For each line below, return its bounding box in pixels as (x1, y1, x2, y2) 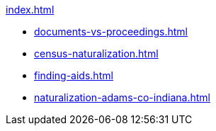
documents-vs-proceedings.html (34, 25, 188, 38)
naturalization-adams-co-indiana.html (34, 91, 210, 103)
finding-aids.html (34, 69, 113, 81)
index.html (6, 4, 55, 16)
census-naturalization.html (34, 47, 159, 59)
